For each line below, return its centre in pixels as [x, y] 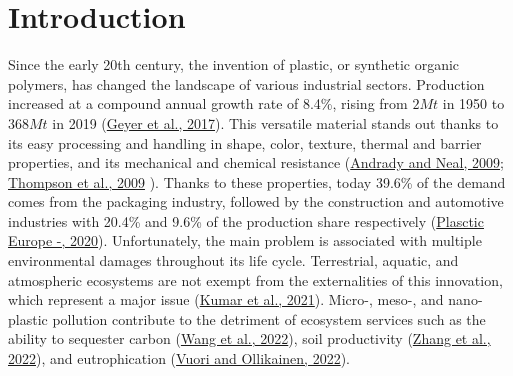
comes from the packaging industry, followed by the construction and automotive [256, 201]
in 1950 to [473, 103]
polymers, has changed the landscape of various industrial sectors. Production [246, 83]
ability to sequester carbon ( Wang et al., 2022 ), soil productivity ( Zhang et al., [249, 338]
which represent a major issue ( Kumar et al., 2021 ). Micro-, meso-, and [226, 299]
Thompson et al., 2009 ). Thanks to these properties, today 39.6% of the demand [257, 181]
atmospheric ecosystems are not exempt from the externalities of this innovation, [255, 279]
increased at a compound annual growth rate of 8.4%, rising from [208, 103]
